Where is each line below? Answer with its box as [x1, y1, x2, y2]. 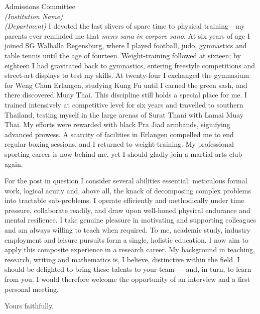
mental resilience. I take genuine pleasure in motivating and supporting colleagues [5, 215, 256, 225]
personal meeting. [5, 283, 59, 294]
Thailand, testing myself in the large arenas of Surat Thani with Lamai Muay [5, 109, 244, 120]
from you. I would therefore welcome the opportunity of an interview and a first [5, 274, 250, 284]
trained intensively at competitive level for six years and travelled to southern [5, 99, 243, 110]
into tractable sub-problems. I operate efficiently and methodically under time [5, 195, 244, 205]
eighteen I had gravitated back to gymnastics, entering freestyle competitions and [5, 60, 255, 70]
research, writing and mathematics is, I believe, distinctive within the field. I [5, 254, 240, 264]
